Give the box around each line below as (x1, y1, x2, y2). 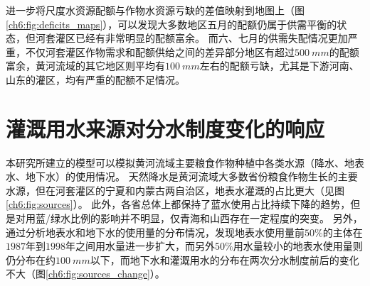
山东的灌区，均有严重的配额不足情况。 (6, 72, 185, 87)
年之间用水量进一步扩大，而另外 (65, 238, 215, 253)
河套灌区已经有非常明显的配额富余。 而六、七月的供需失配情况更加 (35, 31, 348, 45)
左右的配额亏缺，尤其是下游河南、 (199, 58, 359, 73)
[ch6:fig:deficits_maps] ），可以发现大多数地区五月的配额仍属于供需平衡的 (6, 16, 337, 31)
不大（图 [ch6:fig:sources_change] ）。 (6, 266, 165, 281)
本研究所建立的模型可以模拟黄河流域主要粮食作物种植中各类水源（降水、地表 (6, 155, 364, 170)
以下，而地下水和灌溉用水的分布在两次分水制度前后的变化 (90, 252, 359, 267)
